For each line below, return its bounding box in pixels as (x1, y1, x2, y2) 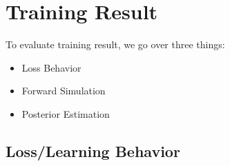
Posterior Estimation (21, 106, 110, 121)
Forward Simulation (21, 83, 106, 98)
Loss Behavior (21, 60, 82, 74)
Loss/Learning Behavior (6, 140, 180, 161)
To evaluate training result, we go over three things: (6, 37, 225, 52)
